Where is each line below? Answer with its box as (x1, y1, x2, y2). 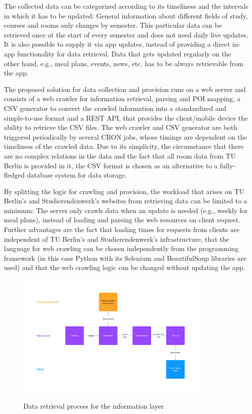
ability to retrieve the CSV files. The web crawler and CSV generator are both (4, 122, 237, 132)
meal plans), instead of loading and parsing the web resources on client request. (4, 215, 240, 225)
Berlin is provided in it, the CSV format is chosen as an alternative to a (4, 160, 218, 170)
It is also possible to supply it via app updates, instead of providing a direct (4, 39, 230, 49)
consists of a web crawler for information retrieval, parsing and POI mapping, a (4, 93, 241, 104)
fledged (4, 170, 25, 180)
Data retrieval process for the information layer (23, 400, 164, 411)
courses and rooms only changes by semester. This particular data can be (4, 20, 222, 30)
